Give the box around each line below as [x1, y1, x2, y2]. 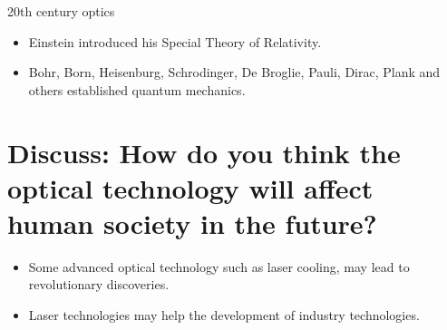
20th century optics [7, 2, 115, 20]
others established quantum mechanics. [28, 80, 246, 99]
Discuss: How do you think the [7, 133, 401, 170]
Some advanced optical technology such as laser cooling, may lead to [28, 257, 410, 276]
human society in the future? [7, 204, 377, 241]
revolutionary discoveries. [28, 275, 170, 294]
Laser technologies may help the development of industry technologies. [28, 306, 420, 325]
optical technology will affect [7, 169, 374, 206]
